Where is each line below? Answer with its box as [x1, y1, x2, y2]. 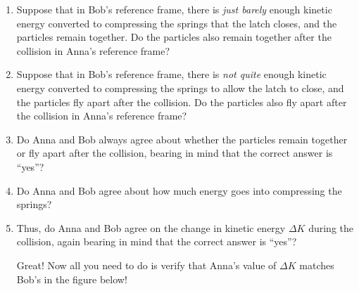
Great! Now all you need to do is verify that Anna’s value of [16, 257, 277, 272]
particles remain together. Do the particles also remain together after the [16, 30, 332, 44]
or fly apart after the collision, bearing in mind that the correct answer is [16, 145, 333, 160]
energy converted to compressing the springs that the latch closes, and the [16, 15, 337, 30]
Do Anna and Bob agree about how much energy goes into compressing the [16, 183, 342, 198]
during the [308, 220, 353, 235]
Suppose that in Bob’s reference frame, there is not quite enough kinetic [16, 67, 327, 82]
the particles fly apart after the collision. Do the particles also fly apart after [16, 94, 347, 109]
